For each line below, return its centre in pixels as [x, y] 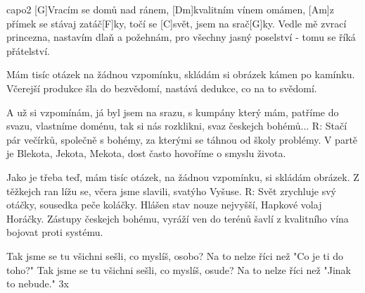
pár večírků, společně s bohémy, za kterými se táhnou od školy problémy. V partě [182, 139]
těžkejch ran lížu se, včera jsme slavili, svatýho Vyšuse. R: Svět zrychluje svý [172, 191]
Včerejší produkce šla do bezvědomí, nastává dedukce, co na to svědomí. [162, 88]
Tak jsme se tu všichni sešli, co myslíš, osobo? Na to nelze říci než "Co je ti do [175, 255]
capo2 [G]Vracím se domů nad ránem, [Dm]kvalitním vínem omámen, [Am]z [170, 9]
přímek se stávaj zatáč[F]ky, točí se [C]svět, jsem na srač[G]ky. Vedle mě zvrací [177, 23]
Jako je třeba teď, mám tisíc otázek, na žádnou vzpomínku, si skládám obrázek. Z [183, 176]
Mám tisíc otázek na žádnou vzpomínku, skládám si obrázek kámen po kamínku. [181, 74]
